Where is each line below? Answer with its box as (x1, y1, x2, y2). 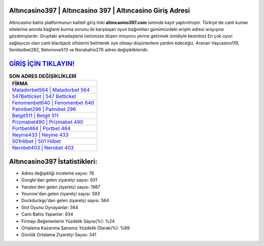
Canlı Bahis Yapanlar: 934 (21, 211, 73, 217)
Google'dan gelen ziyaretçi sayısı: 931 (21, 177, 98, 183)
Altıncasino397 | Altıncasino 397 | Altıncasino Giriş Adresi (9, 6, 190, 15)
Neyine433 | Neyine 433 (12, 132, 69, 138)
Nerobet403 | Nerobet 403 (12, 144, 74, 151)
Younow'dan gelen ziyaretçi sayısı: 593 (21, 191, 100, 197)
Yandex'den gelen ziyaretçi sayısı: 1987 (21, 184, 100, 190)
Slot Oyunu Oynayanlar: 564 (21, 204, 78, 210)
